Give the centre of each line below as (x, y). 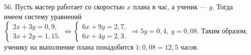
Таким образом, (224, 31)
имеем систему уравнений (43, 16)
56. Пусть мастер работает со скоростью (64, 6)
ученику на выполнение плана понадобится (69, 47)
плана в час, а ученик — (170, 6)
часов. (190, 47)
